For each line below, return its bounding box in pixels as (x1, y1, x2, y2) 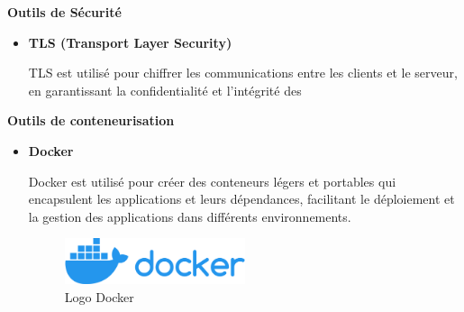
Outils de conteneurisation (7, 111, 175, 130)
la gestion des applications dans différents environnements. (28, 206, 351, 225)
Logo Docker (64, 287, 134, 306)
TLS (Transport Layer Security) (28, 32, 232, 51)
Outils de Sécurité (7, 3, 122, 21)
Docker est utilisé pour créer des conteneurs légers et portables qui (28, 171, 396, 190)
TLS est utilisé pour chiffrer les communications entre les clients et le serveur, (28, 63, 458, 82)
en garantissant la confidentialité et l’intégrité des (28, 80, 302, 99)
